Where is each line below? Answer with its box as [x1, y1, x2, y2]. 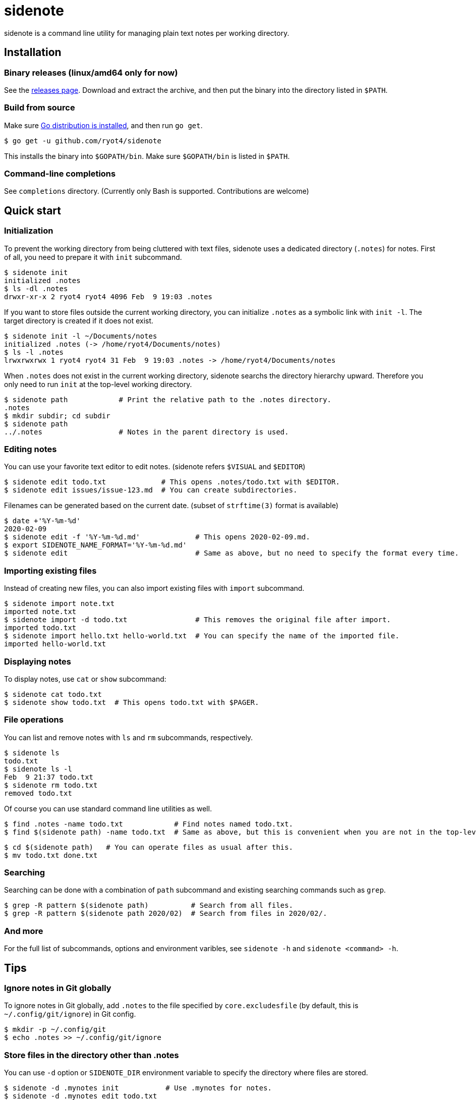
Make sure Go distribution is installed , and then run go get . [4, 121, 203, 130]
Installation [4, 46, 62, 59]
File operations [4, 714, 64, 725]
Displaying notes [4, 656, 72, 667]
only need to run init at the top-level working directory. [4, 379, 192, 389]
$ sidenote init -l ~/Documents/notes [4, 332, 157, 340]
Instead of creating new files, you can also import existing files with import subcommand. [4, 584, 305, 593]
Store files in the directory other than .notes [4, 1050, 179, 1060]
